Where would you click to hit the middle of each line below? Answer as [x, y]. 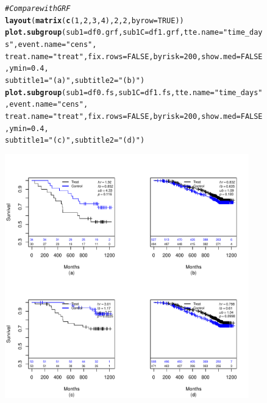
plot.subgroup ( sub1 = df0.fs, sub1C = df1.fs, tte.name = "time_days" [134, 92]
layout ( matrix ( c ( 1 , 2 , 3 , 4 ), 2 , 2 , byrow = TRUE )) [94, 20]
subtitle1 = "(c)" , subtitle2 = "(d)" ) [75, 141]
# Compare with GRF [38, 9]
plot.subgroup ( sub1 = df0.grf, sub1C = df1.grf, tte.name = [114, 33]
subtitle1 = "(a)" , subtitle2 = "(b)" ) [75, 80]
